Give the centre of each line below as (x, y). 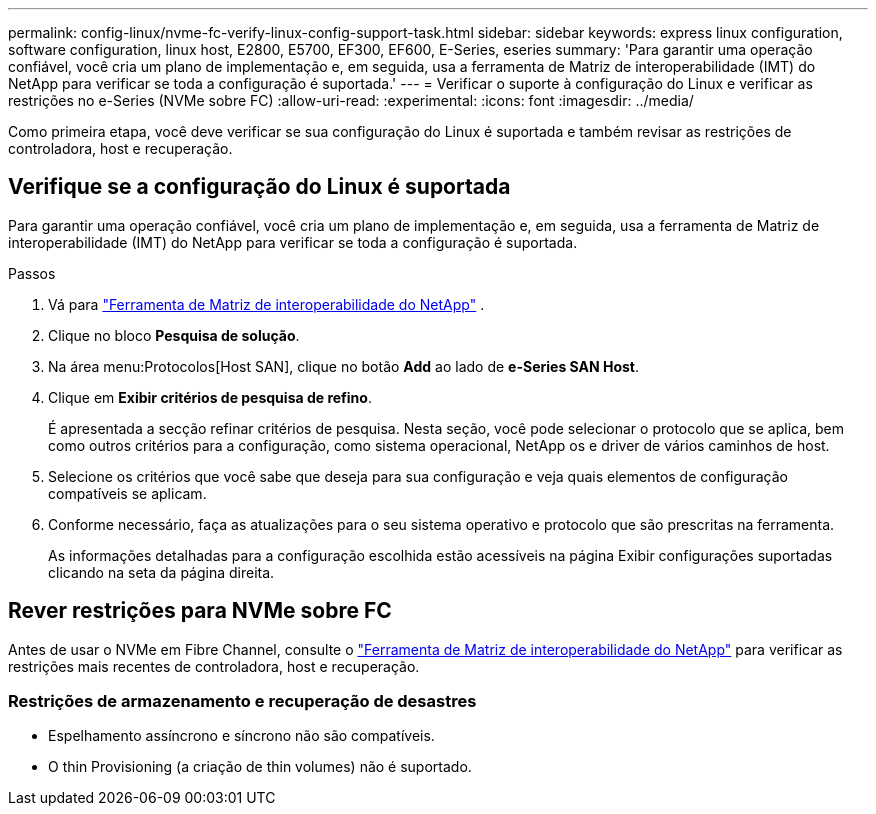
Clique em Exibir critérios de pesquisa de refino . (210, 397)
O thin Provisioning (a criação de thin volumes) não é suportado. (260, 767)
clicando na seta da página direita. (161, 572)
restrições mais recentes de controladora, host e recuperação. (214, 666)
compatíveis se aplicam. (127, 493)
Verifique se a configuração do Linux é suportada (259, 187)
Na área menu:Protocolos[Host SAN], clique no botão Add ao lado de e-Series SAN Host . (344, 366)
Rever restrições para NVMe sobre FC (200, 611)
